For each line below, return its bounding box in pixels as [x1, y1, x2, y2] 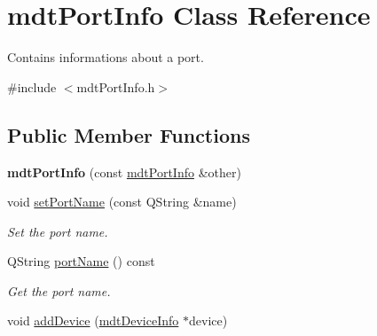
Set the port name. [7, 222, 108, 240]
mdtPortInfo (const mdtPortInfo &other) [7, 162, 241, 181]
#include [7, 77, 57, 96]
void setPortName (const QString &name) [7, 192, 237, 211]
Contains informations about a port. [7, 48, 204, 66]
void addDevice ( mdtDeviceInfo [7, 311, 179, 330]
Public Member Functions [7, 121, 250, 148]
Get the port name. [7, 281, 111, 300]
